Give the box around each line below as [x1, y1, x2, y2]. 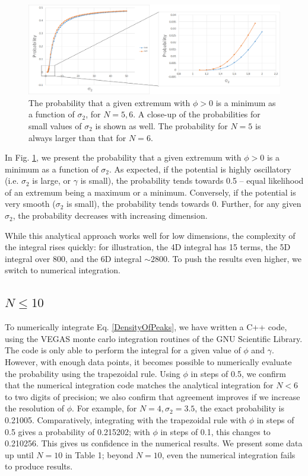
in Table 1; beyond [65, 448, 134, 461]
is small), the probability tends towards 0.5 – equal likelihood [80, 174, 304, 187]
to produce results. [5, 460, 73, 472]
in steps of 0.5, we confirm [190, 367, 286, 379]
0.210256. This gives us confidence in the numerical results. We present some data [5, 437, 303, 449]
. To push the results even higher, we [167, 252, 301, 264]
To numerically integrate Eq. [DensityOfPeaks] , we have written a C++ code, [5, 321, 287, 333]
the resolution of [5, 402, 65, 414]
